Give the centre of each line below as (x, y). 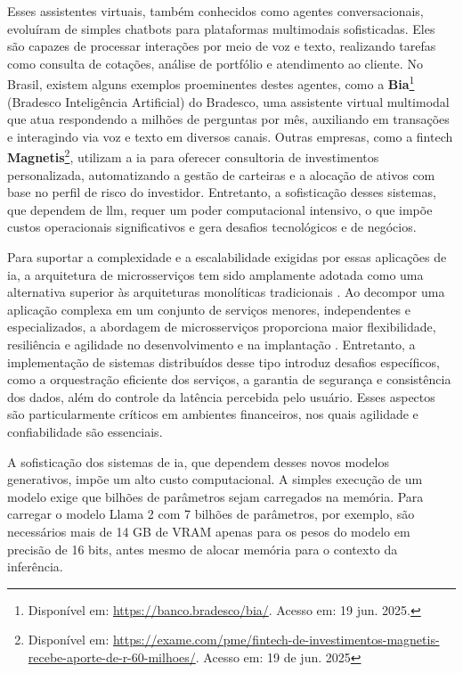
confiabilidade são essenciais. (85, 431)
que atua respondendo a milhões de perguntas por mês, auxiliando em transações (228, 119)
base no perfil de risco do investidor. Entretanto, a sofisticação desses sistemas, (222, 192)
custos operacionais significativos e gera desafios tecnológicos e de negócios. (212, 227)
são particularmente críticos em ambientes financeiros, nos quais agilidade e (213, 414)
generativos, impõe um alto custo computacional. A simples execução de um (215, 479)
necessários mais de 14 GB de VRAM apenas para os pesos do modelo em (209, 531)
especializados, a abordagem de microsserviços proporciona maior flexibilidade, (222, 327)
